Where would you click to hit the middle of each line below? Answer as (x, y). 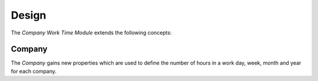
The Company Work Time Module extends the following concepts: (91, 33)
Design (29, 15)
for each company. (34, 71)
